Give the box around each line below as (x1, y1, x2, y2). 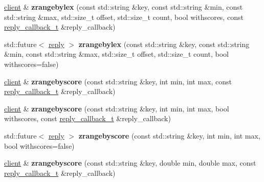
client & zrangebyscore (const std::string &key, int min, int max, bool (4, 103, 229, 113)
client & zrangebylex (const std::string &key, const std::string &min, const (4, 2, 243, 12)
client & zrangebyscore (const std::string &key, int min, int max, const (4, 76, 232, 86)
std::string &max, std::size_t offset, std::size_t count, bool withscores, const (4, 11, 244, 22)
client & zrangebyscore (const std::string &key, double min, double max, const (4, 157, 256, 168)
